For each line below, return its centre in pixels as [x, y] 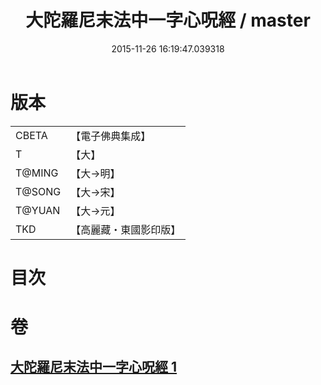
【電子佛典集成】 [111, 136]
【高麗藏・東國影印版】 [126, 229]
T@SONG [38, 191]
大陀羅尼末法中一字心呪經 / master [168, 20]
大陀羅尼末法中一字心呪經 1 [94, 367]
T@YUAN [38, 210]
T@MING [37, 173]
